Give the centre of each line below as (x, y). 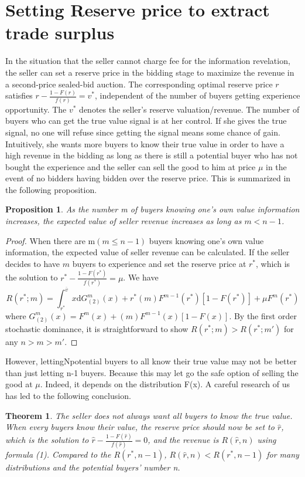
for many (283, 454)
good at (19, 384)
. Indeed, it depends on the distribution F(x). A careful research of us (165, 384)
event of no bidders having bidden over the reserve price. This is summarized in (148, 178)
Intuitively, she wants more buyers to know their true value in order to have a (145, 143)
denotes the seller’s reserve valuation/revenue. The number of (189, 109)
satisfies (19, 95)
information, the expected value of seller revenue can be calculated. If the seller (148, 252)
